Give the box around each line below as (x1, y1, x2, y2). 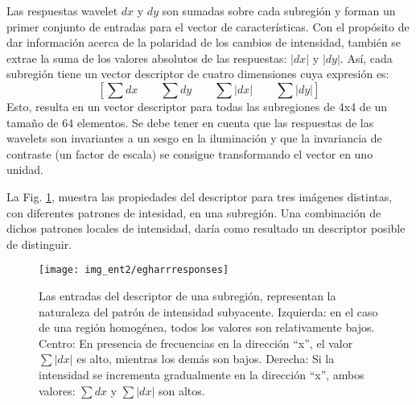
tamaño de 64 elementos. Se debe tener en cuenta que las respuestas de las (6, 114, 374, 130)
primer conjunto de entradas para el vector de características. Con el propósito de (6, 18, 410, 35)
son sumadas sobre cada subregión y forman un (162, 2, 396, 19)
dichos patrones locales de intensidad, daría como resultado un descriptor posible (6, 220, 406, 237)
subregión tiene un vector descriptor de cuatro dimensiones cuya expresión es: (6, 65, 389, 82)
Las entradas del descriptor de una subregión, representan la (39, 287, 336, 304)
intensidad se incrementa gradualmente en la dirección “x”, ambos (39, 366, 365, 382)
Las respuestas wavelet (6, 2, 118, 19)
